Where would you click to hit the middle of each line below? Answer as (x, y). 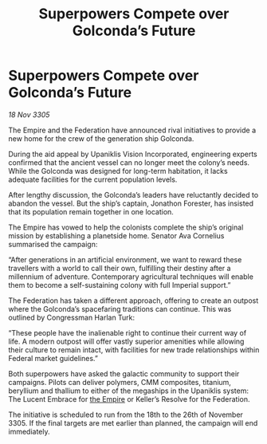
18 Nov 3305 (29, 114)
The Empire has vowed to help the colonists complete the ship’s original (126, 227)
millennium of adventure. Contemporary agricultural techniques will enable (131, 277)
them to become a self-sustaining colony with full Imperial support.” (120, 285)
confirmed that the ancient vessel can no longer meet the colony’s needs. (129, 162)
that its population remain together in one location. (91, 211)
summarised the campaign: (53, 244)
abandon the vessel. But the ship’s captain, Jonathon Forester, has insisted (131, 203)
